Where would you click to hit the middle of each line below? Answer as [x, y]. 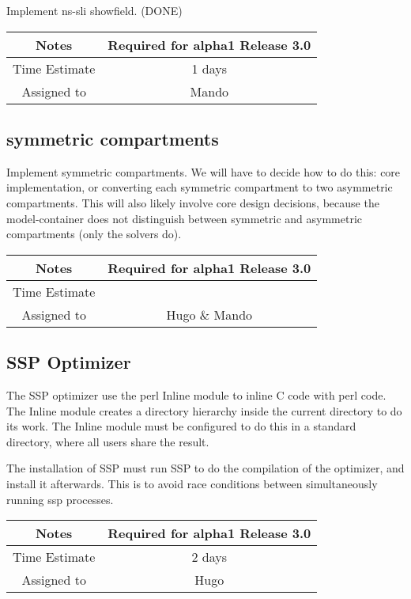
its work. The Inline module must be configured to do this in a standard [181, 426]
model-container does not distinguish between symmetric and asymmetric [185, 218]
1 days [209, 68]
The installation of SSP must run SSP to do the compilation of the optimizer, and [205, 468]
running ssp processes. [60, 499]
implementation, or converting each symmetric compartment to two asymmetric [200, 187]
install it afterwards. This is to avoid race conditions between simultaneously [192, 483]
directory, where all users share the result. [108, 441]
